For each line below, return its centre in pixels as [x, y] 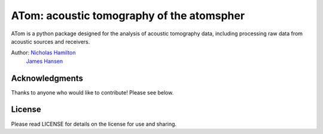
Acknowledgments [47, 78]
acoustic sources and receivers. [51, 41]
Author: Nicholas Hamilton [43, 53]
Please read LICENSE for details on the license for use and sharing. [94, 124]
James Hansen [44, 61]
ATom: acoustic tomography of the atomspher [128, 16]
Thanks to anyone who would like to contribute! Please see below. [92, 92]
